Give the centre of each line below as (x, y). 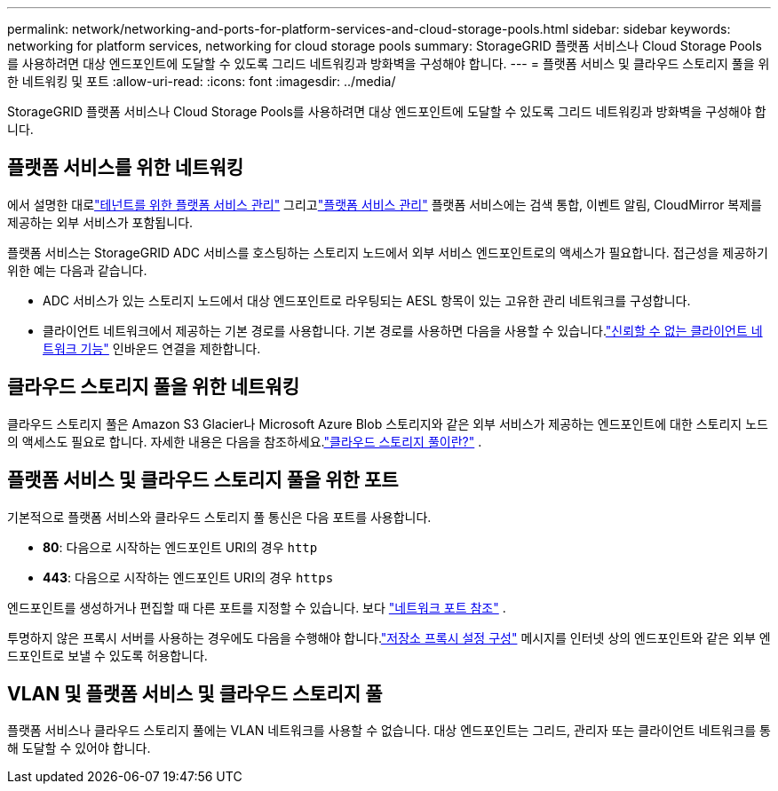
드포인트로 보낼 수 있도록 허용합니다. (107, 655)
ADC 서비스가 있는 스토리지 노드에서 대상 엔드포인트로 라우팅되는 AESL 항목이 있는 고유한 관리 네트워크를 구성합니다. (367, 300)
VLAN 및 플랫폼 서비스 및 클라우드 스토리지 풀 (195, 693)
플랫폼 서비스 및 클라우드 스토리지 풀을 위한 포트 (203, 480)
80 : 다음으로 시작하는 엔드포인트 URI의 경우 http (180, 547)
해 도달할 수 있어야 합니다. (79, 748)
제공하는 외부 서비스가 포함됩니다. (100, 222)
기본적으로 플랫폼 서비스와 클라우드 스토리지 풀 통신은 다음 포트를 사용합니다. (219, 517)
